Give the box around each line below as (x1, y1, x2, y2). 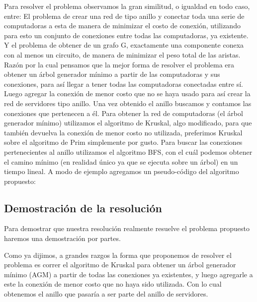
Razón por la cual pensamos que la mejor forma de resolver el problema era (4, 59, 235, 69)
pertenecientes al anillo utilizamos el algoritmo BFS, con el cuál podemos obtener (4, 146, 253, 157)
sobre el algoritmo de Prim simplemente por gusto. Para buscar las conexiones (4, 137, 243, 147)
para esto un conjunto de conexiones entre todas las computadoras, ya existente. (4, 30, 249, 40)
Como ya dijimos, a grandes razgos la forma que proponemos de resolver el (4, 249, 232, 260)
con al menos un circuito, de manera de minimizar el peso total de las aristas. (4, 49, 241, 60)
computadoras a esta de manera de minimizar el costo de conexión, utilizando (4, 20, 241, 31)
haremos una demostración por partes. (4, 233, 121, 243)
